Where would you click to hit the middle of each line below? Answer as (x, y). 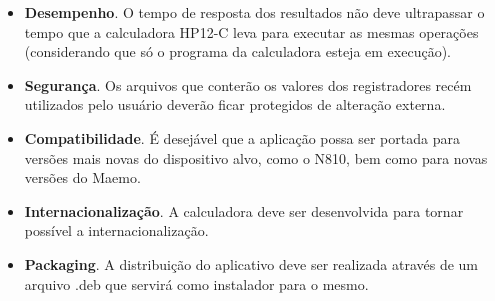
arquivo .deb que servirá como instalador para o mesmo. (196, 283)
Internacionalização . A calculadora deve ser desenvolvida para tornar (244, 210)
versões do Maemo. (82, 177)
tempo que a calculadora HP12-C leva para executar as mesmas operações (251, 31)
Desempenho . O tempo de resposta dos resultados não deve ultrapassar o (254, 12)
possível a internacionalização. (116, 230)
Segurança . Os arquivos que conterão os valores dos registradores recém (248, 84)
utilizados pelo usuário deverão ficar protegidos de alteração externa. (235, 104)
